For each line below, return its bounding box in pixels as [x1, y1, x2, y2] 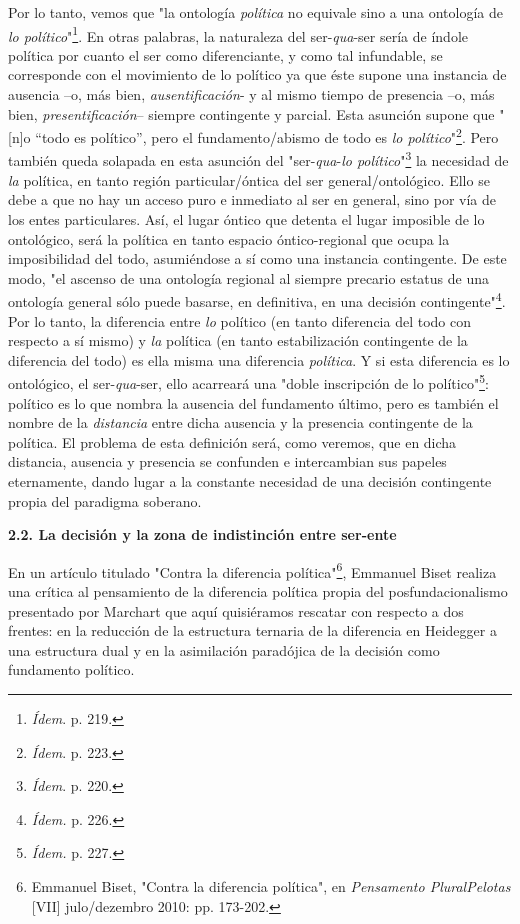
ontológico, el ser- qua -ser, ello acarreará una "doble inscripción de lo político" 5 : [8, 370, 489, 393]
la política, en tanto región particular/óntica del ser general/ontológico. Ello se [8, 169, 490, 190]
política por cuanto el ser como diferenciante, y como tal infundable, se [8, 44, 443, 65]
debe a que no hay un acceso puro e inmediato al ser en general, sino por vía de [8, 189, 497, 210]
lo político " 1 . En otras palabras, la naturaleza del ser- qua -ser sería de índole [8, 22, 468, 46]
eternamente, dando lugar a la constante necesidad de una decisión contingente [8, 470, 492, 491]
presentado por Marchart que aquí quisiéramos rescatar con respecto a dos [8, 600, 464, 621]
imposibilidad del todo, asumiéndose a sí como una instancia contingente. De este [8, 248, 507, 269]
